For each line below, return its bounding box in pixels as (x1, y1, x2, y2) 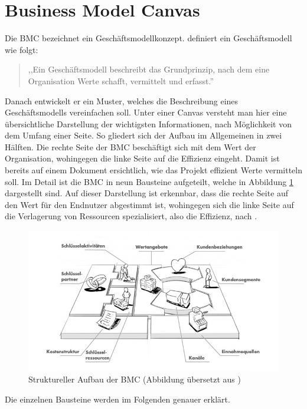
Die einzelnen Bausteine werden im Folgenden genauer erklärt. (5, 392, 230, 405)
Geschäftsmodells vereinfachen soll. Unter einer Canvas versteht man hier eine (5, 106, 287, 118)
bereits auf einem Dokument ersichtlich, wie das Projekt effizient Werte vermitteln (5, 164, 302, 176)
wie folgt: (5, 43, 38, 55)
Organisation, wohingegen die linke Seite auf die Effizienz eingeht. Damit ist (5, 152, 280, 164)
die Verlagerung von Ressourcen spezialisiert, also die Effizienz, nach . (5, 210, 257, 222)
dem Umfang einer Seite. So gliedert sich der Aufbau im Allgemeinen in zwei (5, 129, 282, 141)
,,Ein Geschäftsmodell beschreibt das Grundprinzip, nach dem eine (28, 63, 270, 75)
